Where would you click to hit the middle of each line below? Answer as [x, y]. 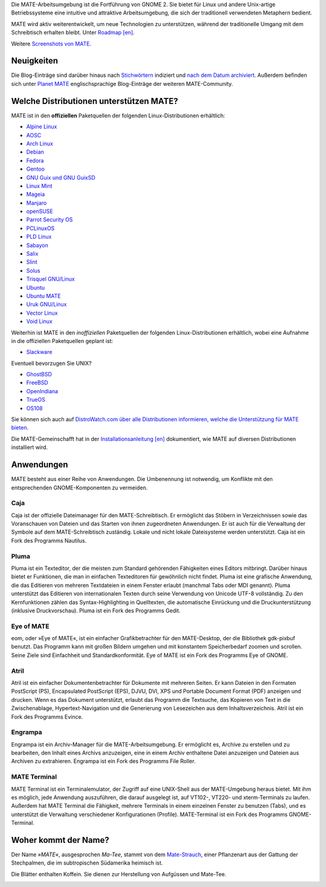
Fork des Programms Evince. [47, 716]
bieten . [20, 428]
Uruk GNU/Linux [46, 304]
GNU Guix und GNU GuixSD [61, 177]
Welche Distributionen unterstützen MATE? [94, 101]
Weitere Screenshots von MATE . [51, 44]
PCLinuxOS [40, 228]
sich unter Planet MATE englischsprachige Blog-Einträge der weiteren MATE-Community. [122, 83]
